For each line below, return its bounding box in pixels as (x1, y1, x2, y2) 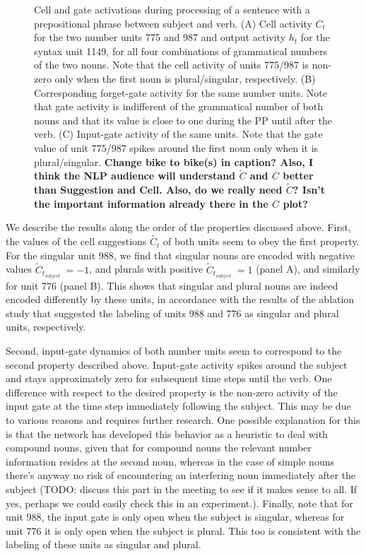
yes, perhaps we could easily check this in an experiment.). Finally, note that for (6, 495, 353, 510)
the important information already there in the (34, 196, 268, 211)
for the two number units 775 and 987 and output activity (34, 30, 286, 45)
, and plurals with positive (89, 261, 203, 276)
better (283, 168, 314, 183)
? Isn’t (293, 182, 325, 197)
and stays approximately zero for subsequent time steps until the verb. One (6, 371, 332, 386)
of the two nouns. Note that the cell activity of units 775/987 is (34, 57, 309, 72)
